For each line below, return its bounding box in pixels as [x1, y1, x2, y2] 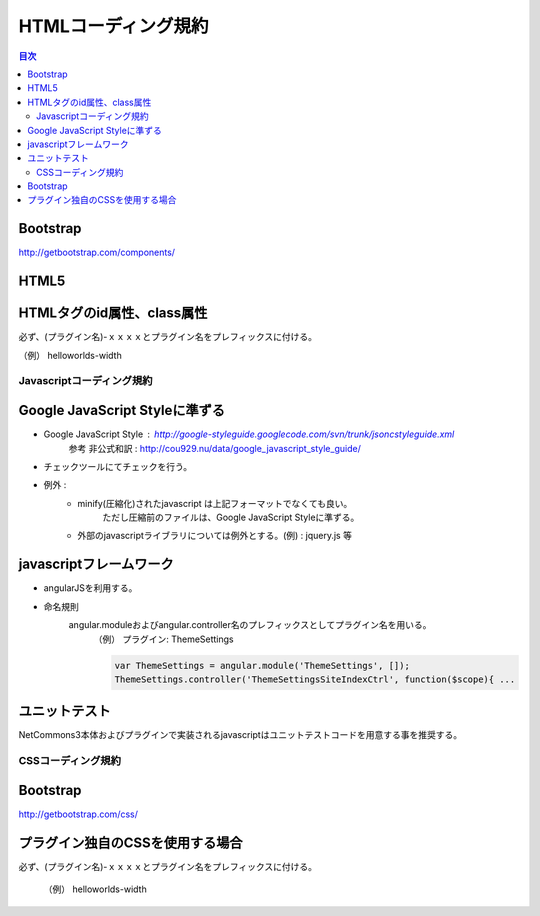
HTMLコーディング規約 [18, 15, 209, 37]
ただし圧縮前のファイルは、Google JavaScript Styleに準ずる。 [102, 511, 360, 524]
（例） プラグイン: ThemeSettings [93, 633, 234, 645]
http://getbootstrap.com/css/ [18, 808, 139, 820]
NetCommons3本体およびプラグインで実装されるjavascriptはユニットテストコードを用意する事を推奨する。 [18, 729, 463, 741]
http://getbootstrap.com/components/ [18, 246, 175, 259]
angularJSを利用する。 [43, 582, 138, 594]
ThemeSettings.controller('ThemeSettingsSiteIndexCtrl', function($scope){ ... [114, 673, 516, 685]
